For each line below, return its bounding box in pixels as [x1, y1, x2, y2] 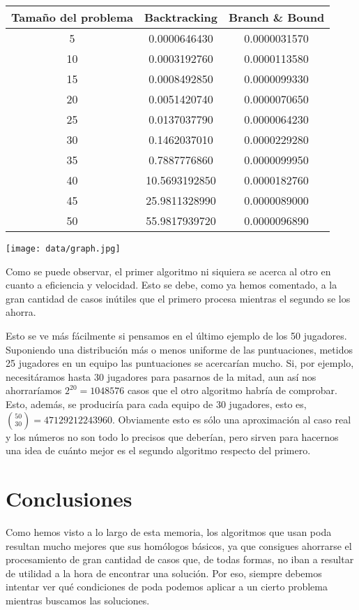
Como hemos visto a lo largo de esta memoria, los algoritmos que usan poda [6, 524, 332, 539]
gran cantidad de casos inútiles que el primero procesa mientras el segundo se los [6, 291, 351, 305]
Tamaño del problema [11, 9, 133, 25]
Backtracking [144, 9, 217, 25]
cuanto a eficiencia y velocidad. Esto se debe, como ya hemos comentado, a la [6, 277, 337, 292]
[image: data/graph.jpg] [6, 244, 121, 254]
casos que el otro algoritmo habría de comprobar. [127, 383, 337, 398]
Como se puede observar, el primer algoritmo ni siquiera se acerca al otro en [6, 263, 331, 278]
